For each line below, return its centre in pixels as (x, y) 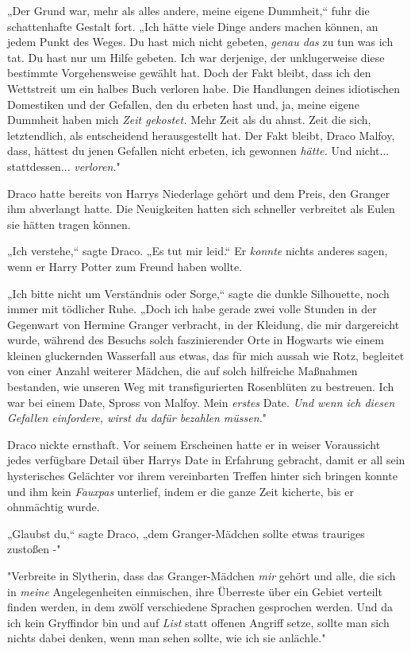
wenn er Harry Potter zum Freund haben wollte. (125, 266)
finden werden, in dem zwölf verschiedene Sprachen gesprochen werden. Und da (200, 607)
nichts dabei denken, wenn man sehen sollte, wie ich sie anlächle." (167, 638)
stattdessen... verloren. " (64, 166)
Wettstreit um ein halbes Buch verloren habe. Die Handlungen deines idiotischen (204, 88)
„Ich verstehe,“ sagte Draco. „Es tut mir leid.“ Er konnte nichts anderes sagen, (198, 251)
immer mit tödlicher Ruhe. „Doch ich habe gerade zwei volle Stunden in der (192, 309)
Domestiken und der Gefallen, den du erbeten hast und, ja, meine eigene (183, 104)
